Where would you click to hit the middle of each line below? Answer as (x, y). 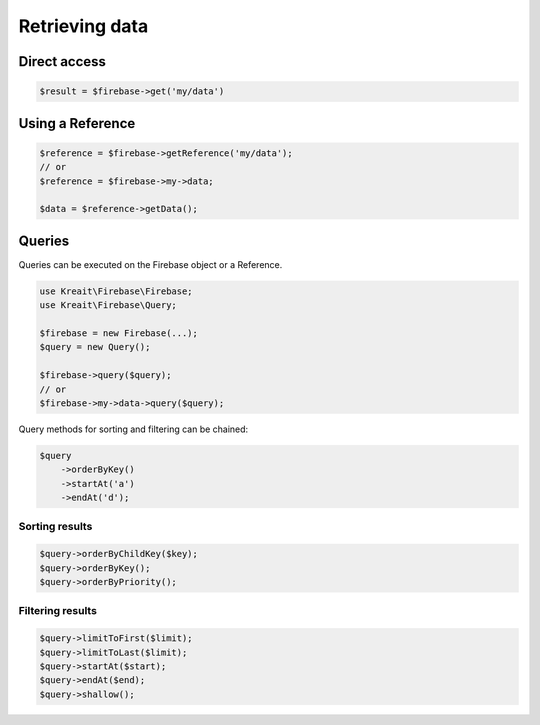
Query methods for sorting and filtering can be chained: (133, 429)
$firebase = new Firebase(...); (119, 333)
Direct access (62, 61)
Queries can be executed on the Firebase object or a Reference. (150, 264)
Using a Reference (77, 123)
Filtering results (57, 611)
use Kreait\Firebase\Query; (108, 305)
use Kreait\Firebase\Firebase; (116, 291)
